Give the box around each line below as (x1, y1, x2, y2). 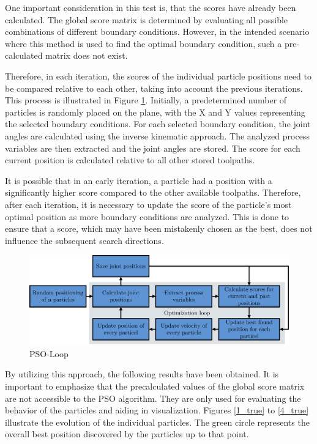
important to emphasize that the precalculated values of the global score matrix (5, 380, 305, 393)
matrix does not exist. (45, 49, 128, 62)
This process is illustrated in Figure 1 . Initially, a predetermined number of (5, 94, 287, 106)
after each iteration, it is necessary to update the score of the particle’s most (5, 198, 292, 210)
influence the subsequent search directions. (5, 234, 164, 246)
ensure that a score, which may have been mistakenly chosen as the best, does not (5, 222, 313, 235)
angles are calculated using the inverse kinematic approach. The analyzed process (5, 129, 310, 142)
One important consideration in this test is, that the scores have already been (5, 1, 296, 13)
